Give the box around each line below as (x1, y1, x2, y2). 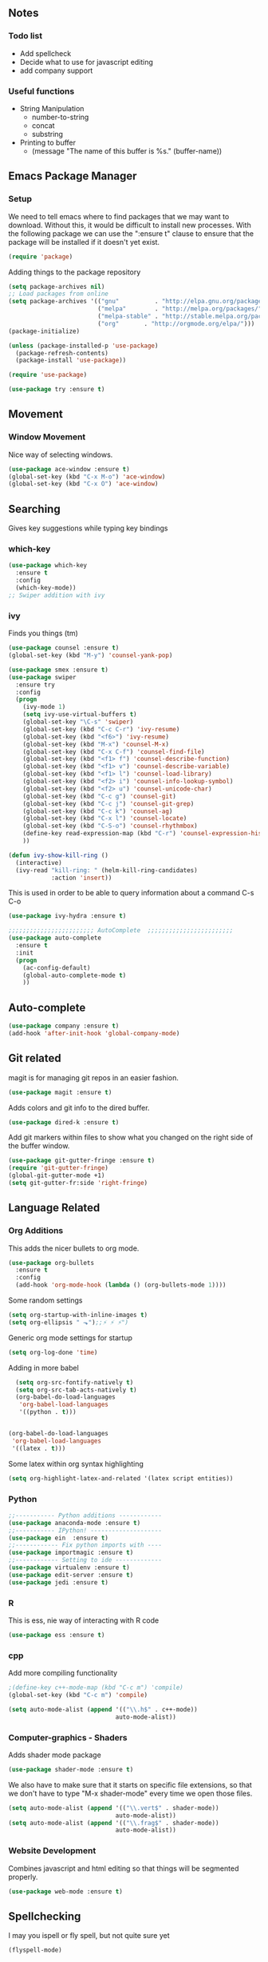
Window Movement (8, 431, 86, 442)
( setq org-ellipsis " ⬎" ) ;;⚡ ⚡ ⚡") (8, 1318, 129, 1327)
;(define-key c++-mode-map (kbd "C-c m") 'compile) (8, 1684, 183, 1692)
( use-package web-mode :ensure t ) (8, 1888, 124, 1896)
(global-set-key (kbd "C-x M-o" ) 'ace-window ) (8, 472, 166, 481)
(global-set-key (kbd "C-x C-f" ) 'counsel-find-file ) (22, 747, 205, 755)
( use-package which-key (8, 562, 88, 570)
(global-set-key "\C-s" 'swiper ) (22, 718, 134, 727)
